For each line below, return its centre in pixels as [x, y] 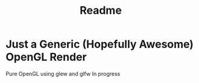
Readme [101, 11]
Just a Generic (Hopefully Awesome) [100, 44]
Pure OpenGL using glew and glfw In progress [63, 73]
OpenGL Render [46, 57]
